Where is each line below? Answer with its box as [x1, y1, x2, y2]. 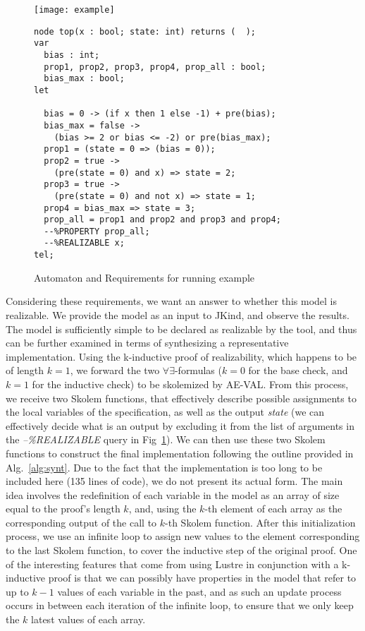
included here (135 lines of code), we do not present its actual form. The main [6, 474, 343, 488]
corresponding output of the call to [6, 515, 157, 529]
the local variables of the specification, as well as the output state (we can [6, 404, 325, 419]
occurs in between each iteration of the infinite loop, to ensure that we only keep [6, 598, 354, 613]
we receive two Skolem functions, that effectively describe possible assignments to [6, 390, 357, 405]
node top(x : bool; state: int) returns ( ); [34, 26, 256, 37]
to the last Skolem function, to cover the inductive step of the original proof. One [6, 543, 357, 558]
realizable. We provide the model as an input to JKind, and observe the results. [6, 307, 349, 322]
